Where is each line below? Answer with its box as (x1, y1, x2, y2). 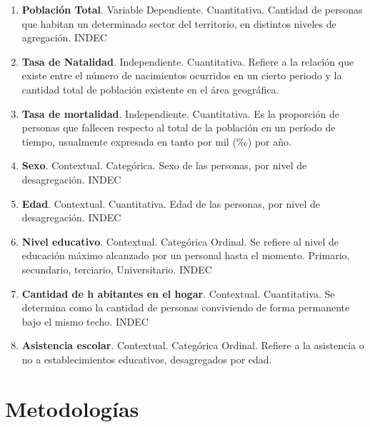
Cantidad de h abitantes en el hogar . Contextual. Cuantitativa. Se (21, 286, 335, 301)
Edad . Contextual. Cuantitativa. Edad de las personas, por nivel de (21, 196, 320, 211)
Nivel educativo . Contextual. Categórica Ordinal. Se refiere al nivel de (21, 233, 339, 248)
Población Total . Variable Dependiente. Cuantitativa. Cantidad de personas (21, 2, 363, 16)
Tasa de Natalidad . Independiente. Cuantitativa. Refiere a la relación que (21, 54, 354, 69)
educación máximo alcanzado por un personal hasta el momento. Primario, (21, 248, 350, 263)
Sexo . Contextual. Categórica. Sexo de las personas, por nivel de (21, 158, 307, 173)
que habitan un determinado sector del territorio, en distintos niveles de (21, 16, 336, 31)
